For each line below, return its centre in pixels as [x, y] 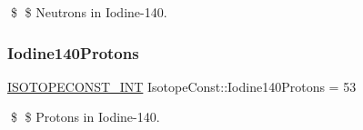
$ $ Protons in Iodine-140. [85, 117]
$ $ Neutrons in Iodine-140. [89, 12]
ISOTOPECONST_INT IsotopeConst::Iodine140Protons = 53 [182, 86]
